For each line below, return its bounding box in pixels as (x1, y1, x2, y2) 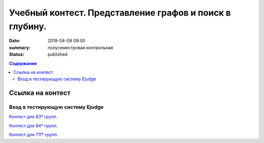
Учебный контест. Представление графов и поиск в (9, 7, 231, 18)
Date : (9, 38, 21, 44)
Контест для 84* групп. (9, 123, 58, 128)
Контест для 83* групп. (9, 114, 58, 120)
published (47, 52, 68, 57)
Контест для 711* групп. (9, 132, 58, 138)
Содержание (9, 60, 37, 66)
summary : (9, 44, 31, 51)
